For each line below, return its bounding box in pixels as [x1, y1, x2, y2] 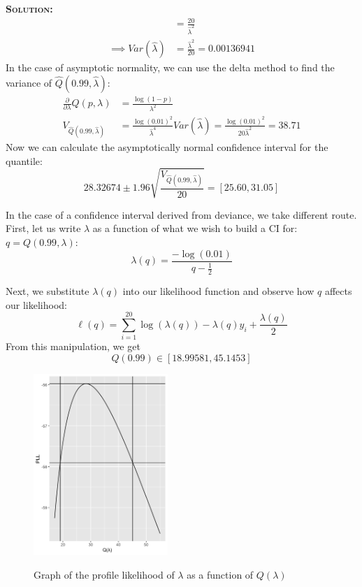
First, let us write [6, 221, 81, 235]
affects [324, 283, 352, 298]
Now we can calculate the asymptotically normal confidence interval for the [6, 140, 328, 154]
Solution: [6, 1, 53, 15]
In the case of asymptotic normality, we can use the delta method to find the [6, 60, 335, 75]
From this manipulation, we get [6, 339, 140, 354]
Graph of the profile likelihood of [34, 567, 175, 581]
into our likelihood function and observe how [122, 283, 314, 298]
